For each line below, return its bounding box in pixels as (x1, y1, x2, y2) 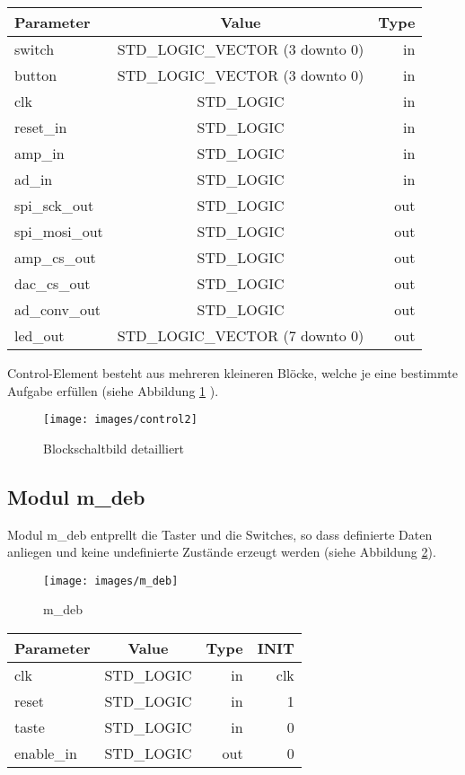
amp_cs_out (14, 247, 96, 268)
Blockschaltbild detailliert (43, 438, 185, 457)
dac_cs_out (14, 273, 91, 294)
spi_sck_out (14, 195, 94, 216)
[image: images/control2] (43, 413, 197, 427)
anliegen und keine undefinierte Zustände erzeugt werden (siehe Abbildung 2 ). (7, 542, 436, 561)
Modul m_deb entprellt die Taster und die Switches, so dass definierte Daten (7, 524, 433, 543)
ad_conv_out (14, 299, 101, 320)
